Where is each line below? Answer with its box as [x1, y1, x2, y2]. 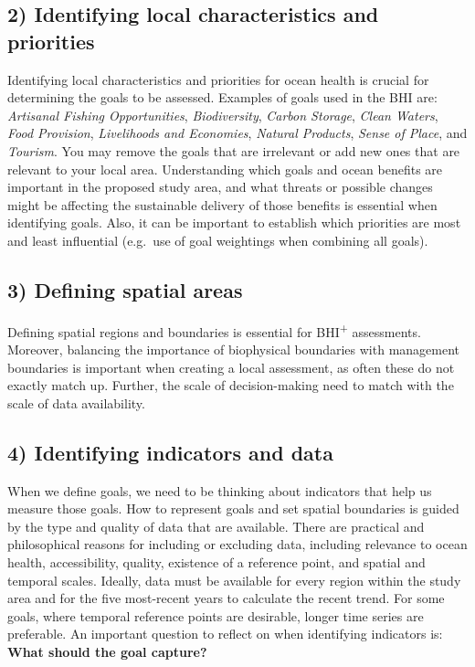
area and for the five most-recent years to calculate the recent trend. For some [7, 588, 445, 608]
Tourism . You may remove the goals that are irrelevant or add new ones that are [7, 141, 460, 160]
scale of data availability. [7, 393, 145, 412]
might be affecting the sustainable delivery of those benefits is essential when [7, 195, 438, 214]
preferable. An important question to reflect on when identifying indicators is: [7, 624, 443, 643]
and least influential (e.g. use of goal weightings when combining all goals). [7, 230, 428, 249]
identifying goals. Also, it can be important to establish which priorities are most [7, 213, 461, 232]
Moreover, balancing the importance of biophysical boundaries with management [7, 339, 460, 358]
